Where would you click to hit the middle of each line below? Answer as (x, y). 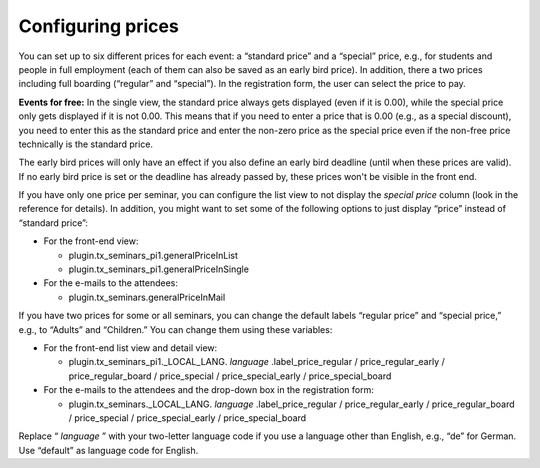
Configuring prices (98, 26)
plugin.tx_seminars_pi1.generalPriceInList (153, 255)
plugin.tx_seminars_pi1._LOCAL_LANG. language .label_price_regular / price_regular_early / (256, 362)
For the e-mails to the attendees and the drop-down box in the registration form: (208, 390)
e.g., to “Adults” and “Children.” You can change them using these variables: (175, 329)
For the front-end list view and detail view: (130, 347)
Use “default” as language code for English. (108, 450)
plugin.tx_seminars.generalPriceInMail (147, 297)
